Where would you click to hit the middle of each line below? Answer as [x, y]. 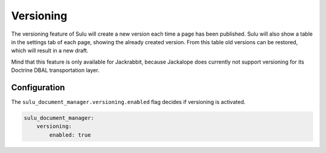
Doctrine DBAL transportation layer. [55, 70]
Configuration [38, 87]
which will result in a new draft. [50, 51]
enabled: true [70, 135]
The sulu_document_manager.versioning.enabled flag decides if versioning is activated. [128, 102]
